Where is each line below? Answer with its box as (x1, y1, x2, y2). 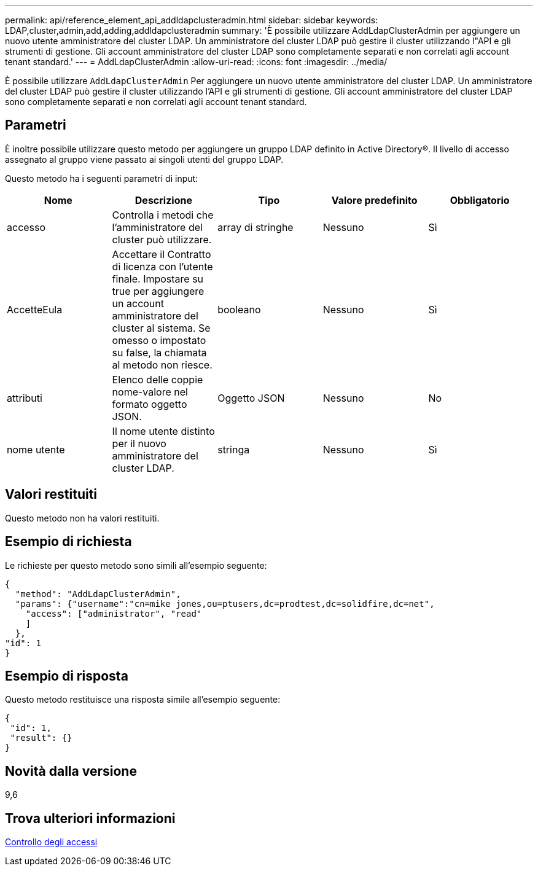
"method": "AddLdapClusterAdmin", (15, 588, 181, 599)
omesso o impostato (112, 334, 206, 346)
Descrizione (134, 193, 192, 206)
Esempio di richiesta (5, 534, 132, 550)
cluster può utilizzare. (112, 233, 212, 246)
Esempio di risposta (5, 668, 128, 684)
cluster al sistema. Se (112, 321, 211, 334)
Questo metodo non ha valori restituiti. (5, 512, 160, 523)
